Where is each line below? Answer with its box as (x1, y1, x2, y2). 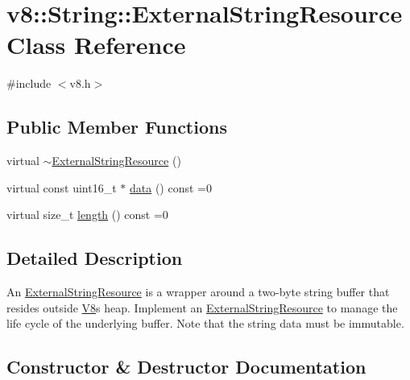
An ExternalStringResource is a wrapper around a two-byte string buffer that (6, 283, 390, 300)
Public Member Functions (6, 114, 227, 139)
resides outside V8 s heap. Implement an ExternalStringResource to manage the (6, 299, 398, 316)
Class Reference (6, 28, 186, 61)
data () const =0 (129, 179, 212, 196)
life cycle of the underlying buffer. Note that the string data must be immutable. (6, 315, 404, 332)
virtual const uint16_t (6, 179, 117, 196)
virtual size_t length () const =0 (6, 206, 168, 223)
